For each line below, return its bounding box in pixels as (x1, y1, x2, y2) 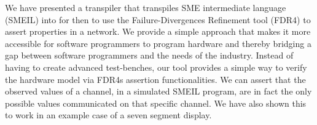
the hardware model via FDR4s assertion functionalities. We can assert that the (5, 73, 306, 85)
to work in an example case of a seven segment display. (5, 109, 212, 121)
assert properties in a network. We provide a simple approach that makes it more (5, 25, 311, 38)
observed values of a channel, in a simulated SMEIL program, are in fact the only (5, 85, 312, 98)
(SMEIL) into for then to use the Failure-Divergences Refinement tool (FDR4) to (5, 13, 311, 26)
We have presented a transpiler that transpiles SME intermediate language (5, 1, 286, 13)
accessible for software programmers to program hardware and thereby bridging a (5, 37, 311, 49)
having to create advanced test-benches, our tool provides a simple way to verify (5, 60, 307, 73)
